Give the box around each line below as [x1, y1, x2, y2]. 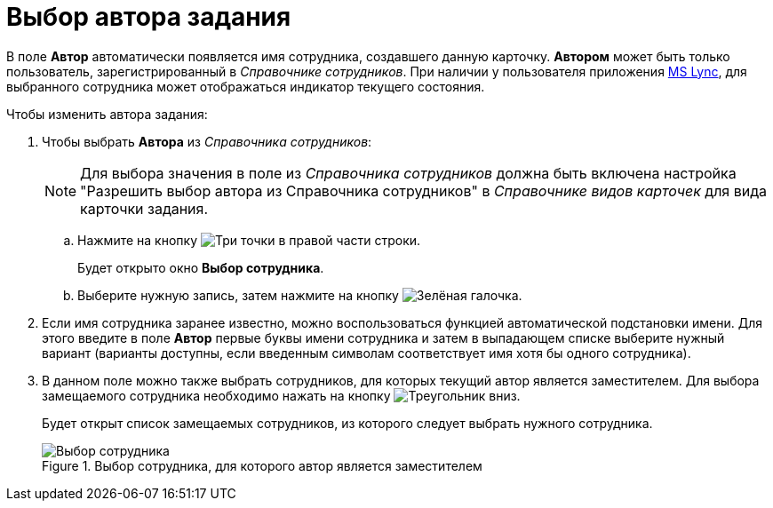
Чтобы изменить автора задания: [6, 106, 208, 122]
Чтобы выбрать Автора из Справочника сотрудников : [42, 133, 372, 149]
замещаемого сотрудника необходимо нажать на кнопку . [42, 387, 521, 403]
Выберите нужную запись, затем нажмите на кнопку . [77, 287, 522, 303]
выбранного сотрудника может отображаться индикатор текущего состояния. [6, 78, 485, 94]
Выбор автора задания [6, 2, 291, 32]
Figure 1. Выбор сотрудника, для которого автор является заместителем [42, 457, 482, 473]
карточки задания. [80, 199, 209, 218]
